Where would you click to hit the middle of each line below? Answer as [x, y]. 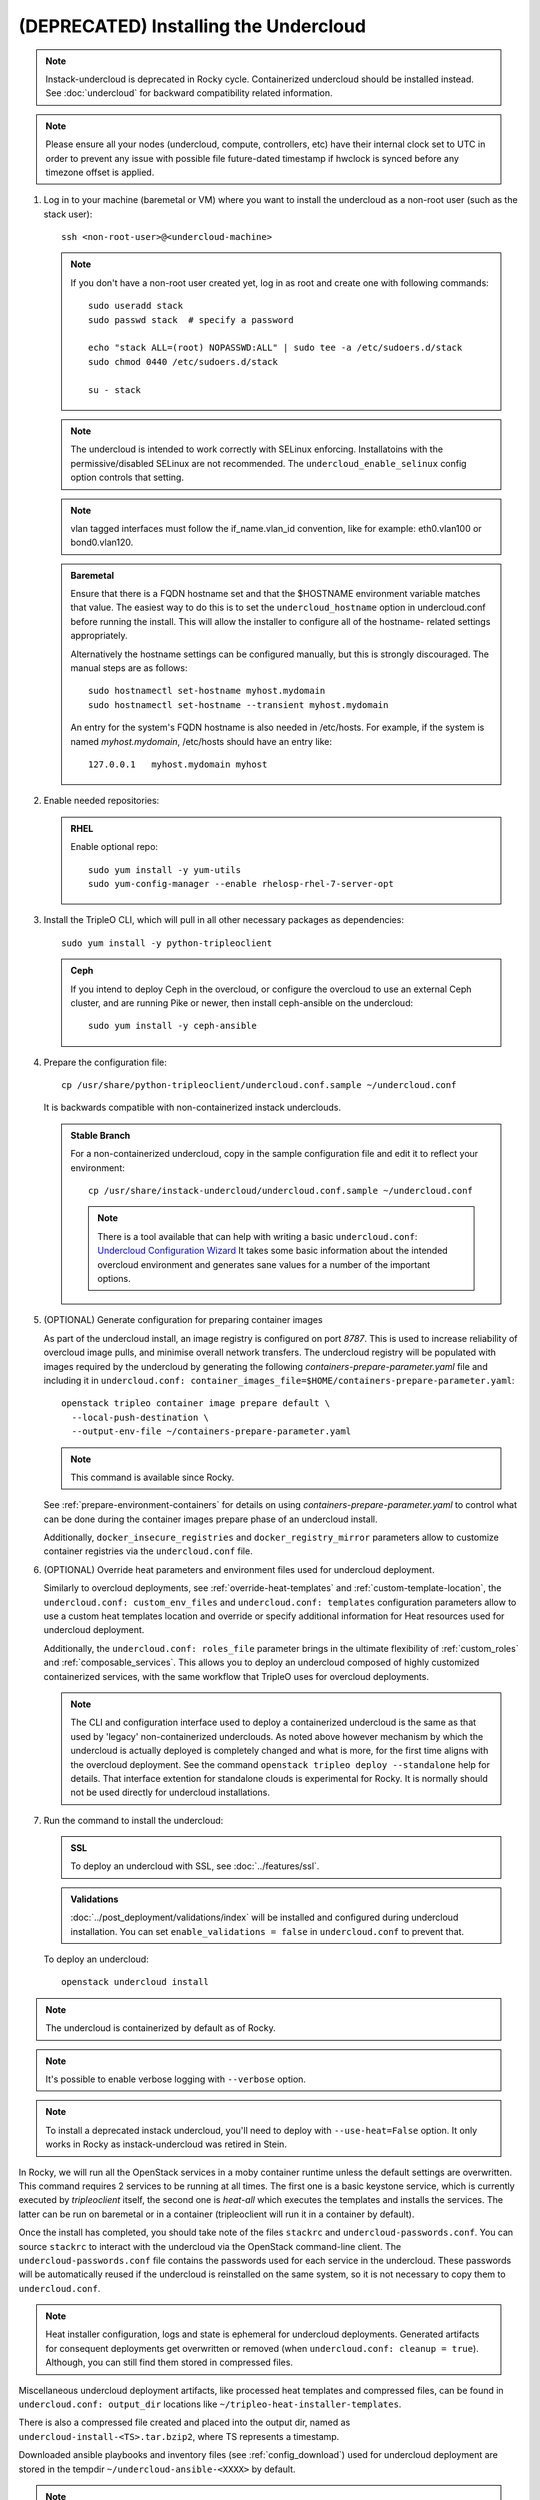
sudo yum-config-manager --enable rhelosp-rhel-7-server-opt [241, 883]
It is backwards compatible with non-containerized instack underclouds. [192, 1107]
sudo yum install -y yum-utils [165, 869]
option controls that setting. [127, 477]
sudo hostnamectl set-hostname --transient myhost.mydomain [238, 704]
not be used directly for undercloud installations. [170, 1792]
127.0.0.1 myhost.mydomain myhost [178, 764]
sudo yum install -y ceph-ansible [172, 1026]
